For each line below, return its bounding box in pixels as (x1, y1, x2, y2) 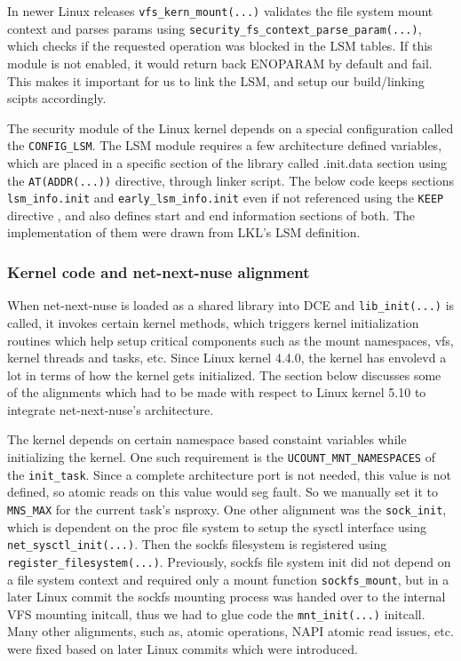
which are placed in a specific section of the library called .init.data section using (7, 153, 448, 171)
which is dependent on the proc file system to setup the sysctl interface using (7, 517, 426, 536)
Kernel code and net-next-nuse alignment (7, 260, 310, 283)
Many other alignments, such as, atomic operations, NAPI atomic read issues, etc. (7, 622, 454, 641)
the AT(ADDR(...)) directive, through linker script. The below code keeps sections (7, 171, 455, 189)
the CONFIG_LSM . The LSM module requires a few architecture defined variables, (7, 136, 442, 155)
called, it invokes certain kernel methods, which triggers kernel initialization (7, 313, 419, 331)
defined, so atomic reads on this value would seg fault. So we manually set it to (7, 482, 438, 501)
